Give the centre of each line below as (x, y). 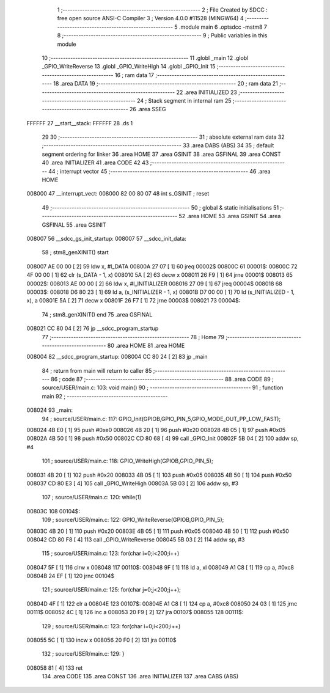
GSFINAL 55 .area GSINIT (74, 225)
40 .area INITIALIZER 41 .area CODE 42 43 (95, 163)
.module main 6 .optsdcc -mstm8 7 (223, 27)
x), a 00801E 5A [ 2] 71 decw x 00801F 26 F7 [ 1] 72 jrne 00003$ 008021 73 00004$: (134, 301)
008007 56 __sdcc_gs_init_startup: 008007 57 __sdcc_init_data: (106, 238)
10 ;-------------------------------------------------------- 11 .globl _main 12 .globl (145, 57)
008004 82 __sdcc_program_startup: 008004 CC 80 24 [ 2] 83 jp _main (117, 357)
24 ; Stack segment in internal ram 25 (184, 100)
